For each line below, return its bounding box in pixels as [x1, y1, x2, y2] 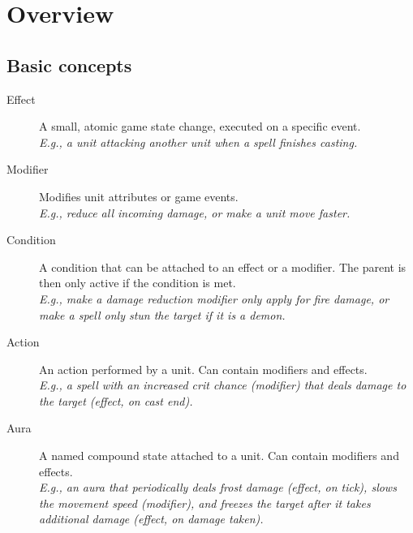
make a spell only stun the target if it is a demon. [39, 306, 286, 323]
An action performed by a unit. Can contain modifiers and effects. [39, 360, 368, 377]
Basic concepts [6, 52, 132, 77]
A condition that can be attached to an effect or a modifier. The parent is [39, 258, 407, 275]
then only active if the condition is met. [39, 274, 236, 291]
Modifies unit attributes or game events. [39, 187, 239, 204]
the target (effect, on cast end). [39, 392, 193, 409]
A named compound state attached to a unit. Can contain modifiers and [39, 447, 399, 464]
